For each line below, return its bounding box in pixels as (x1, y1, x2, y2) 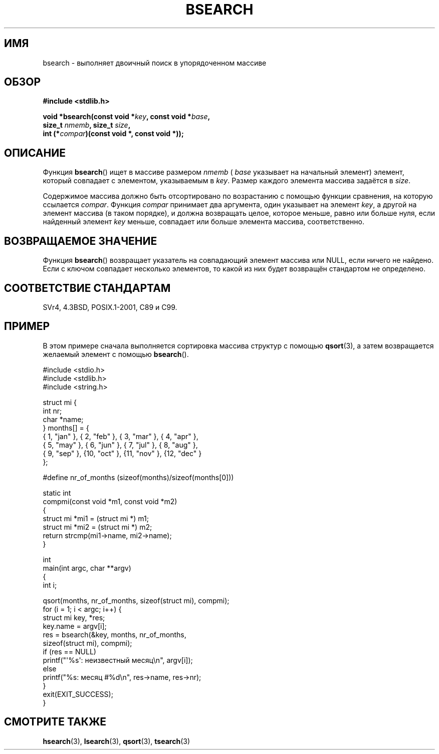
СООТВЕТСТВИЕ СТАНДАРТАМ (4, 281, 171, 294)
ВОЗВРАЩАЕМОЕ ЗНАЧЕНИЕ (4, 234, 157, 247)
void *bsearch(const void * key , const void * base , (43, 112, 210, 121)
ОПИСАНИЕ (4, 146, 66, 159)
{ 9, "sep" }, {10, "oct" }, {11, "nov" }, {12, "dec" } (43, 449, 202, 458)
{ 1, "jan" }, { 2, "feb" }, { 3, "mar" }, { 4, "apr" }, (43, 432, 198, 441)
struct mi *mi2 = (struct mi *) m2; (43, 522, 152, 531)
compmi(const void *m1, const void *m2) (43, 497, 177, 506)
